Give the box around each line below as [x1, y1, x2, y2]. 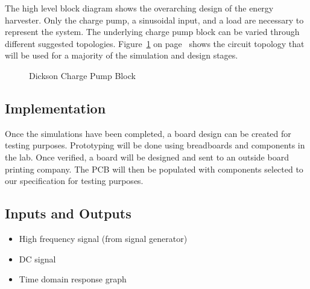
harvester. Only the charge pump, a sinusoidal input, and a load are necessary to [5, 13, 304, 26]
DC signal [19, 252, 56, 265]
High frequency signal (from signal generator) [19, 232, 188, 244]
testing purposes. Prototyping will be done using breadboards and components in [5, 139, 305, 151]
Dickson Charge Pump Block [29, 69, 136, 81]
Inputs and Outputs [5, 204, 131, 223]
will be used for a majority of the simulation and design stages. [5, 49, 238, 62]
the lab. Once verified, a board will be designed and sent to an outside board [5, 150, 289, 163]
